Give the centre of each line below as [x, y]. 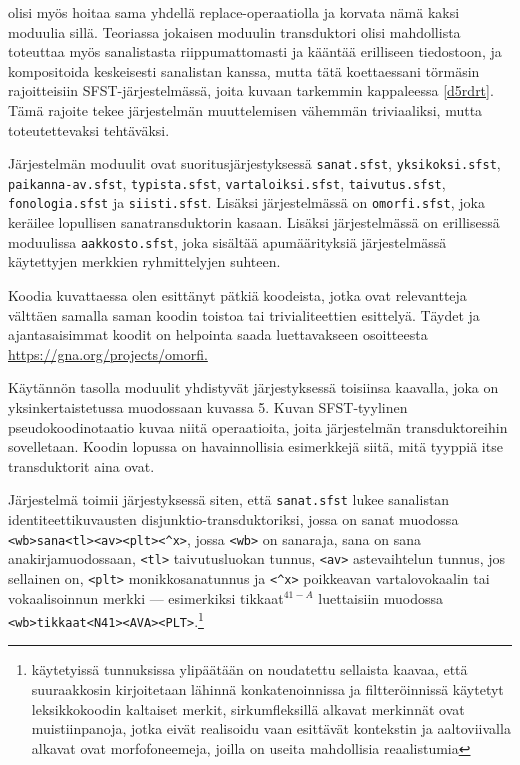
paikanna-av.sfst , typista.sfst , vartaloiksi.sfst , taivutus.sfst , [227, 182]
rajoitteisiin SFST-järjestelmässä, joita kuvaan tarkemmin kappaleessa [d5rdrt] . [251, 90]
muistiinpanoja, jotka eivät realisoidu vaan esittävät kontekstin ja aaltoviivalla [271, 728]
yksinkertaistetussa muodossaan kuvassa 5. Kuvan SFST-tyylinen [208, 406]
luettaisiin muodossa [381, 597]
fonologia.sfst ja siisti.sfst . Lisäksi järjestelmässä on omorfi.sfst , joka [246, 202]
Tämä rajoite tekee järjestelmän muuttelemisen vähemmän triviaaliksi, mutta [245, 109]
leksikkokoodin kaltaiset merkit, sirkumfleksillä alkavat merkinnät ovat [248, 708]
